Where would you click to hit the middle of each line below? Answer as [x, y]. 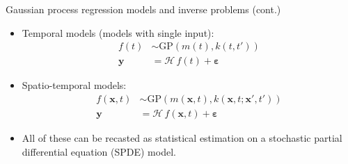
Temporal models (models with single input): [118, 32]
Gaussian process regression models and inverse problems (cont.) [143, 9]
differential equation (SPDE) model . [99, 151]
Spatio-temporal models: [74, 85]
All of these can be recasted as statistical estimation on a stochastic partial [182, 137]
